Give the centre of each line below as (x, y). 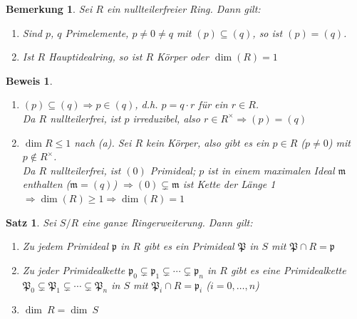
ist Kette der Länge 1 (229, 184)
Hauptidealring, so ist (95, 57)
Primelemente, (97, 32)
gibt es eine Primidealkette (288, 270)
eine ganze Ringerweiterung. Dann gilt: (167, 222)
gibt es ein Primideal (189, 246)
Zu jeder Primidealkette (74, 270)
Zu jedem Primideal (66, 246)
